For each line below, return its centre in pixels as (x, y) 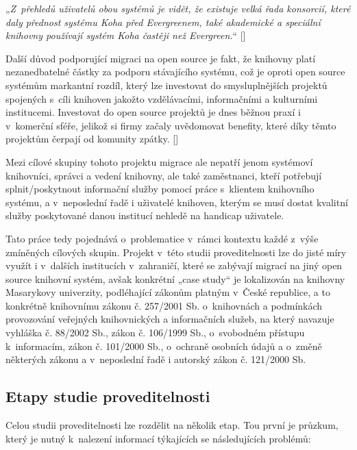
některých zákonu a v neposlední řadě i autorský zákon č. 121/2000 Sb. (156, 359)
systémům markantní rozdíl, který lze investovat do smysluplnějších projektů (167, 85)
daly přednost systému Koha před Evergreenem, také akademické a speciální (163, 22)
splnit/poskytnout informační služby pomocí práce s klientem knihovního (160, 189)
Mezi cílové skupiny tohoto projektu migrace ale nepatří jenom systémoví (159, 161)
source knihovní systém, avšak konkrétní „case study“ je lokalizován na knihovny (175, 278)
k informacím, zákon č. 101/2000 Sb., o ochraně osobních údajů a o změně (164, 346)
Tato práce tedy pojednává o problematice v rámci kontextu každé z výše (162, 238)
